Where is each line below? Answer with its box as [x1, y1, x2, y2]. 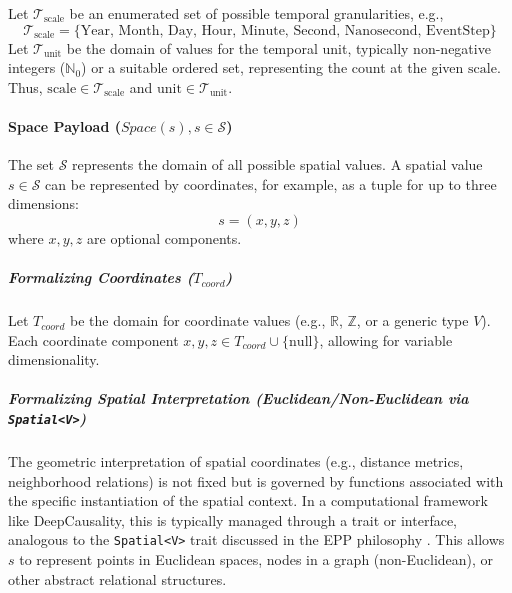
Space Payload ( [8, 115, 121, 136]
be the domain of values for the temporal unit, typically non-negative [66, 37, 491, 58]
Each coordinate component [8, 329, 179, 350]
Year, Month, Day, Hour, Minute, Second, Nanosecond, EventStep [80, 23, 490, 38]
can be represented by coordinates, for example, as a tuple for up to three [45, 173, 497, 194]
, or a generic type [356, 310, 469, 331]
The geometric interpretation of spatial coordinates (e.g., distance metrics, [8, 451, 464, 472]
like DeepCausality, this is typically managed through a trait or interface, [8, 509, 457, 530]
